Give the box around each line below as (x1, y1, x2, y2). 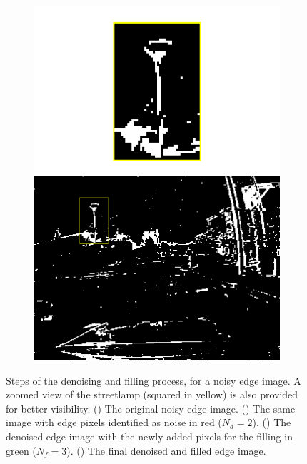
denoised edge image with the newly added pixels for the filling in (6, 429, 293, 444)
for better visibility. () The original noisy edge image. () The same (6, 400, 296, 415)
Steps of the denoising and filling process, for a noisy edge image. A (6, 373, 301, 388)
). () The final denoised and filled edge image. (66, 443, 266, 458)
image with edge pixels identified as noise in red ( (6, 415, 222, 430)
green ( (6, 443, 36, 458)
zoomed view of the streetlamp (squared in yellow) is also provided (6, 387, 298, 402)
